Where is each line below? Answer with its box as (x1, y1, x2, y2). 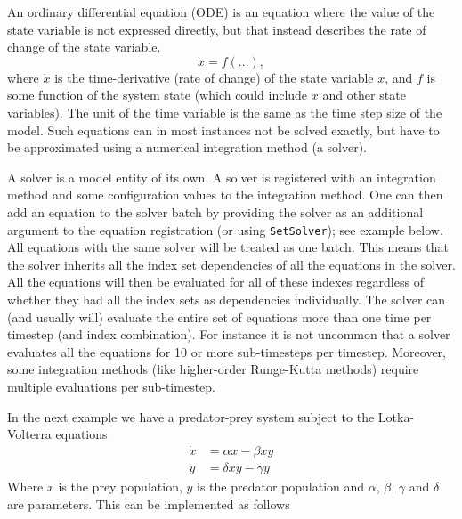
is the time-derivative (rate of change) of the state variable (54, 68, 374, 86)
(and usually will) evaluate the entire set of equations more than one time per (7, 307, 432, 326)
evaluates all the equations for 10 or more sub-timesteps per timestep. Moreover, (7, 342, 446, 361)
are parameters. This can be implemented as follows (7, 494, 290, 513)
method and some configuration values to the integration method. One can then (7, 185, 443, 204)
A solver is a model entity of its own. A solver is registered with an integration (7, 167, 436, 186)
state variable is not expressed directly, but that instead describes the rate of (7, 20, 426, 38)
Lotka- (377, 407, 415, 426)
